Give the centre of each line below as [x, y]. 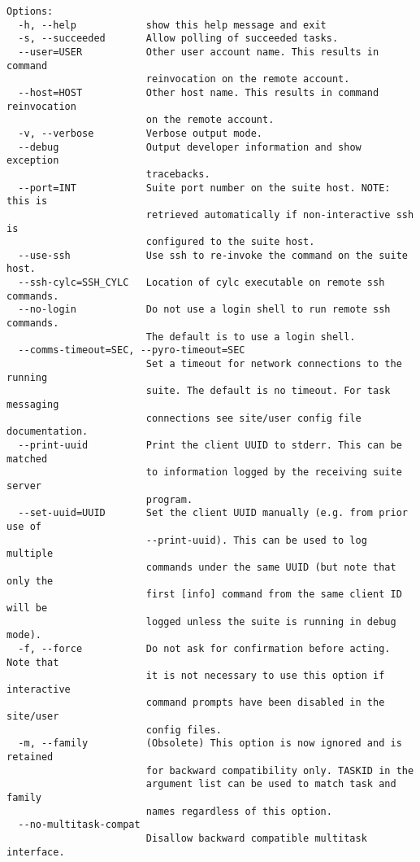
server [24, 486]
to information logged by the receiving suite [274, 473]
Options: [30, 11]
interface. [36, 852]
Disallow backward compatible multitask [256, 839]
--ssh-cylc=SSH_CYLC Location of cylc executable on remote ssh [201, 283]
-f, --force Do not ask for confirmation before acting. [204, 648]
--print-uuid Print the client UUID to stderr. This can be [210, 445]
